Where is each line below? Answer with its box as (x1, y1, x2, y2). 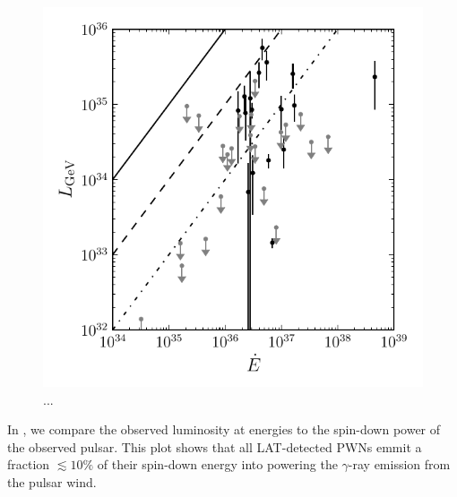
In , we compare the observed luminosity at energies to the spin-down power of (7, 420, 441, 439)
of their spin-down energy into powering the (97, 455, 338, 474)
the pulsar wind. (7, 472, 97, 491)
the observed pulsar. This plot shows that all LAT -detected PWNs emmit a (7, 437, 422, 456)
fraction (7, 455, 50, 474)
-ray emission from (348, 455, 451, 474)
